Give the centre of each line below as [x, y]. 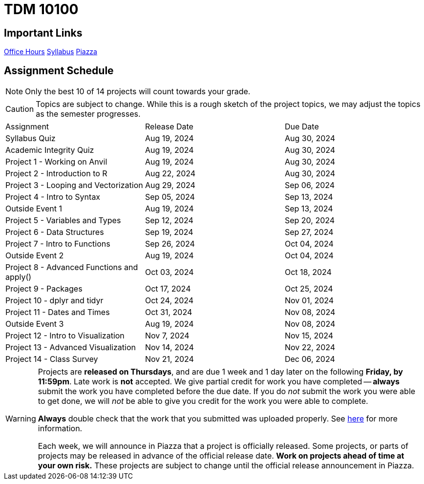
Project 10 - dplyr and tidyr [54, 301]
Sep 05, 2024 [170, 197]
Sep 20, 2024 [310, 221]
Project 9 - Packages [44, 289]
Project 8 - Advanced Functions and [72, 267]
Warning [21, 419]
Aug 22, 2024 [170, 174]
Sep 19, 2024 [169, 232]
